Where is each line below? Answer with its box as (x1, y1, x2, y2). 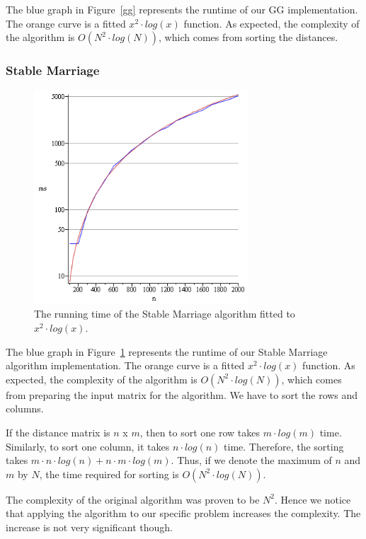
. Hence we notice (274, 492, 351, 506)
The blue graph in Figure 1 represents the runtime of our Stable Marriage (6, 344, 328, 359)
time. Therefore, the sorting (224, 439, 344, 453)
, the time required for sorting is (39, 466, 179, 481)
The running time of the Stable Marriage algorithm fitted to (34, 306, 295, 321)
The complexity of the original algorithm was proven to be (6, 492, 260, 506)
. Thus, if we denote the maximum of (171, 453, 332, 468)
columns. (6, 401, 44, 416)
